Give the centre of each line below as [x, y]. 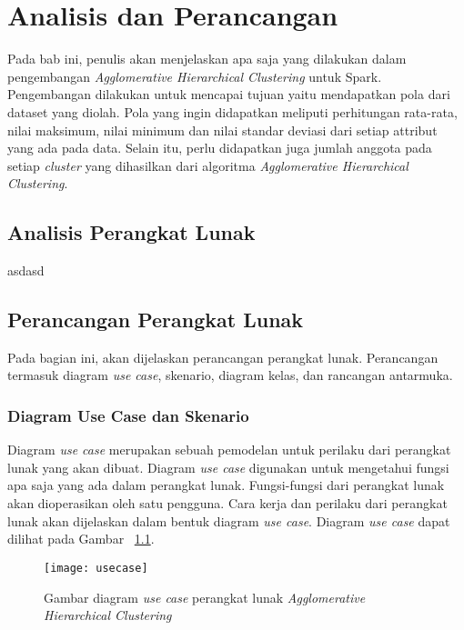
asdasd [26, 270]
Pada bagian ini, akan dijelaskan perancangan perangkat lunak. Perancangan [223, 357]
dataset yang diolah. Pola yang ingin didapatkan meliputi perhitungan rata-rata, [232, 111]
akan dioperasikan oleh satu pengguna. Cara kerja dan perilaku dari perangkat [227, 503]
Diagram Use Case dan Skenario [128, 415]
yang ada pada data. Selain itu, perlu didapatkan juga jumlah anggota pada [220, 148]
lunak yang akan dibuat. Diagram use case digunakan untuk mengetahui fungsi [228, 467]
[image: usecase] [96, 568]
